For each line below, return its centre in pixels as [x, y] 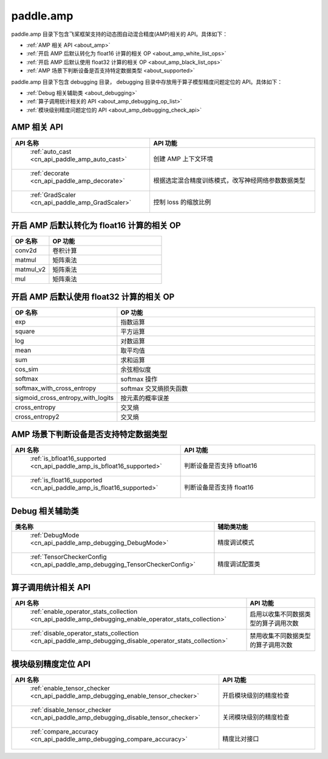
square [25, 331]
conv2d [26, 250]
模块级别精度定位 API [51, 664]
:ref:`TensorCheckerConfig [68, 557]
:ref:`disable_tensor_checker [71, 710]
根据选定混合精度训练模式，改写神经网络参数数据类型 [229, 180]
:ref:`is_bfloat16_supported [68, 459]
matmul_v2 [30, 269]
